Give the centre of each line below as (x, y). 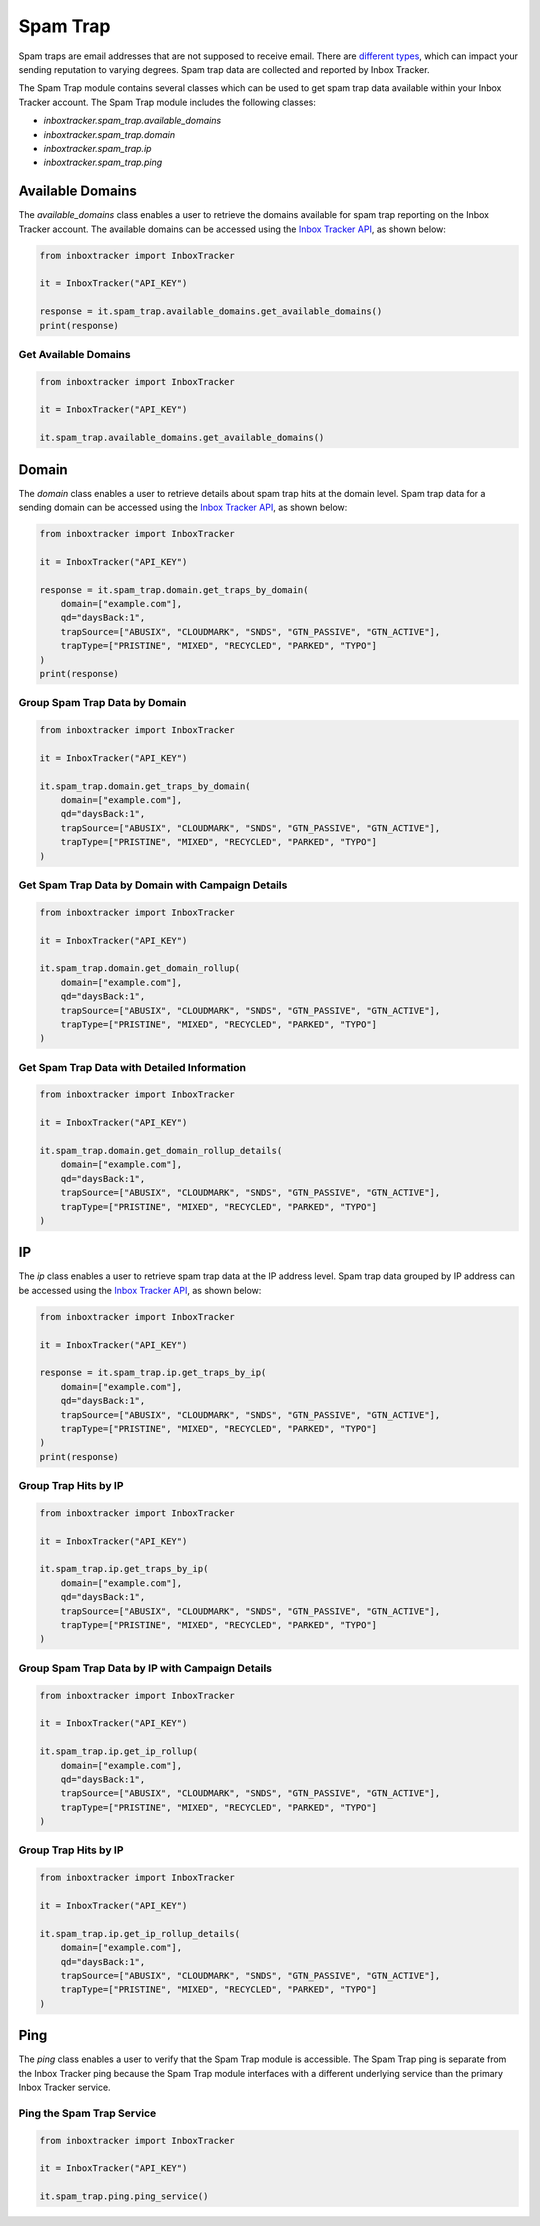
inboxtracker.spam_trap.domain (109, 134)
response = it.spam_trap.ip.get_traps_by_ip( (153, 1373)
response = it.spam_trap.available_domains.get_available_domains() (211, 311)
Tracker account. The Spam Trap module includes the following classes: (167, 102)
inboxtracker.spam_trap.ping (103, 162)
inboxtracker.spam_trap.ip (97, 148)
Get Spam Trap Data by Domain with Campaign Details (153, 885)
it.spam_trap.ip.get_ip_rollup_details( (139, 1933)
